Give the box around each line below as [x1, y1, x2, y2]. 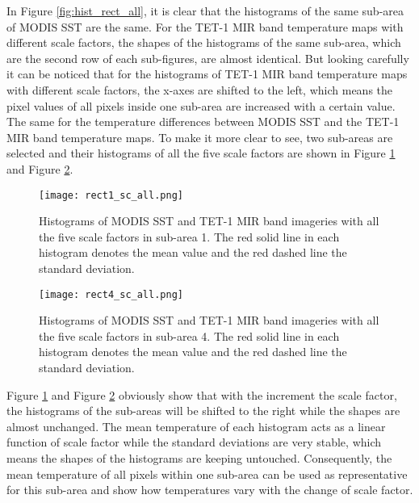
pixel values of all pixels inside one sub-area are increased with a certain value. [6, 97, 396, 114]
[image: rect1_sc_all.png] [39, 189, 183, 201]
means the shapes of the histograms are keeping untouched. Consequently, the [6, 449, 392, 466]
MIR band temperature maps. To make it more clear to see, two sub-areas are [6, 128, 393, 145]
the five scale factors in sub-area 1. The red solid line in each [39, 228, 340, 245]
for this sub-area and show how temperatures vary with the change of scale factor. [6, 481, 413, 498]
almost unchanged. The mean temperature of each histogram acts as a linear [6, 417, 386, 434]
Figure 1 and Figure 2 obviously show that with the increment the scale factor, [6, 386, 397, 403]
